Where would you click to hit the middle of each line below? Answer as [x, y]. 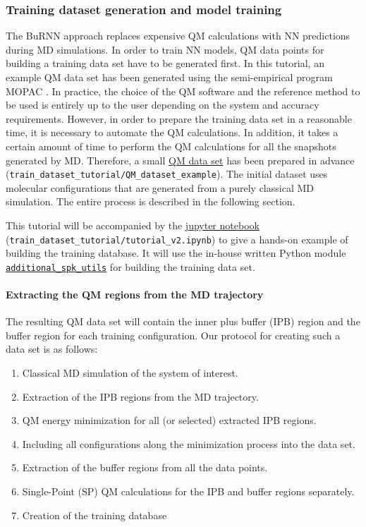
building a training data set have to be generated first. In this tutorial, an [165, 63]
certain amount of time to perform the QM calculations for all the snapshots [171, 146]
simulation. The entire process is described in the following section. [151, 201]
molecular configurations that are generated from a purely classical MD [160, 187]
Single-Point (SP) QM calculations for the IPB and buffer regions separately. [188, 491]
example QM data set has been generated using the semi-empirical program [169, 77]
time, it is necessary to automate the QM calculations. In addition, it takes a [172, 132]
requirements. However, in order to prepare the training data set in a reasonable [179, 118]
